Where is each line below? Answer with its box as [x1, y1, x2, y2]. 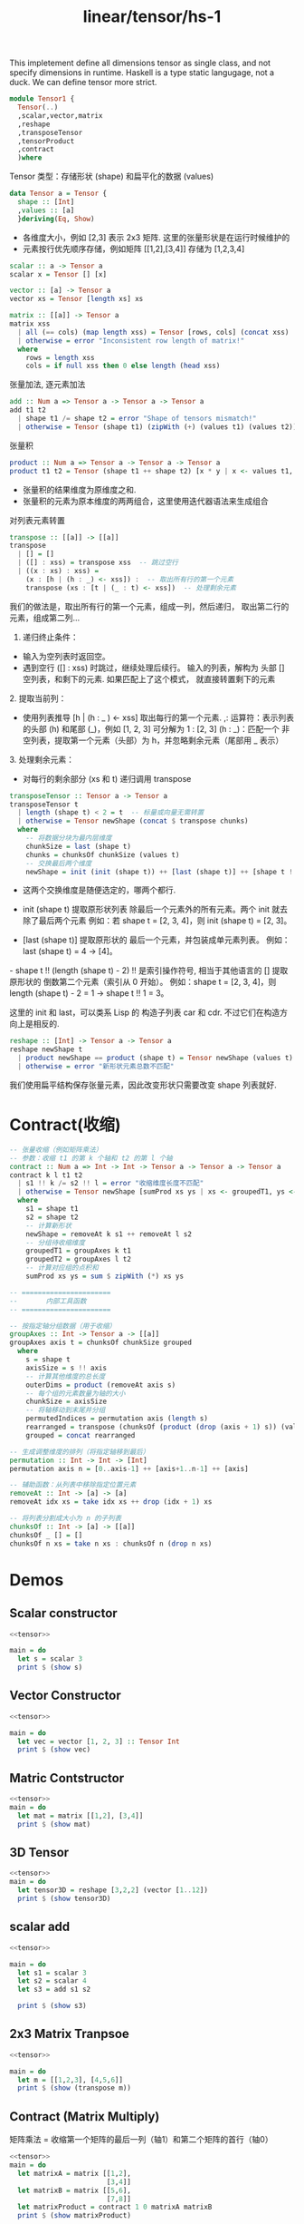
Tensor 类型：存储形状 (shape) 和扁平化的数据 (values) [9, 171, 214, 182]
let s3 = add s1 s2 [17, 1985, 91, 1995]
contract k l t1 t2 [9, 1170, 83, 1180]
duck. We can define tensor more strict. [9, 77, 157, 88]
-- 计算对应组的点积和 [25, 1263, 100, 1273]
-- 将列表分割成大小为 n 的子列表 [9, 1514, 122, 1523]
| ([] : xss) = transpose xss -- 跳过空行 [17, 558, 179, 568]
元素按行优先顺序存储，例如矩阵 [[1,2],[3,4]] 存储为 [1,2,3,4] [22, 243, 245, 254]
